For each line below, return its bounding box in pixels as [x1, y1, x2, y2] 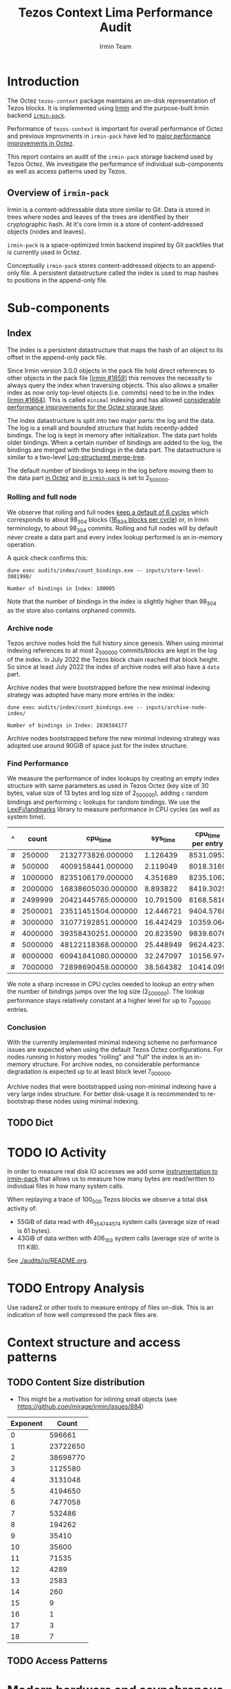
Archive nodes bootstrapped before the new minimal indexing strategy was [7, 734, 220, 743]
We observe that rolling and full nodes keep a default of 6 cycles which [7, 508, 208, 516]
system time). [7, 813, 46, 821]
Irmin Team [99, 42, 132, 50]
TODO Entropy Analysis [7, 1280, 145, 1296]
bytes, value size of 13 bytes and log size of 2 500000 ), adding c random [7, 789, 208, 799]
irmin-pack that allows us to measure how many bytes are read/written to [7, 1174, 215, 1183]
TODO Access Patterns [7, 1655, 108, 1667]
